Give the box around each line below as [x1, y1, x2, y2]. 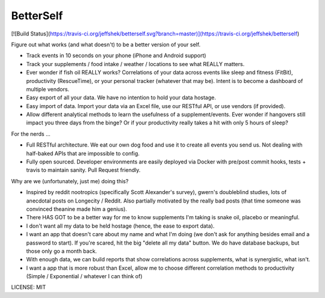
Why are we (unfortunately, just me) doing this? [11, 177, 129, 184]
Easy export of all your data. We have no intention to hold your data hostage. [26, 94, 217, 102]
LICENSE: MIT [11, 284, 46, 291]
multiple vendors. [26, 85, 69, 93]
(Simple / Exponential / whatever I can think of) [26, 273, 143, 280]
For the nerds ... [11, 130, 51, 138]
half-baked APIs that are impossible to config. [26, 150, 140, 157]
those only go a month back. [26, 247, 97, 255]
